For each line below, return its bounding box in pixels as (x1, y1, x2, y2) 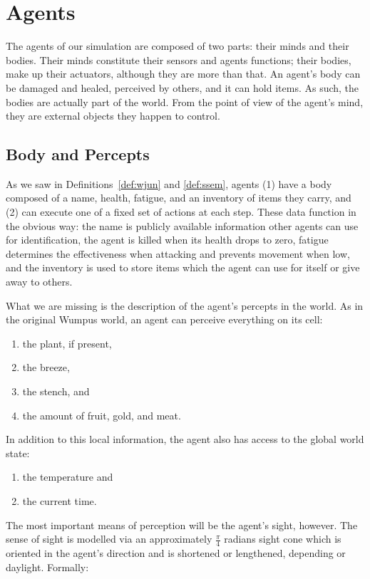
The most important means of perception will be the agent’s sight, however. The (6, 517, 358, 532)
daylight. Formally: (6, 559, 89, 574)
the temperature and (22, 469, 113, 484)
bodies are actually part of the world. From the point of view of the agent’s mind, (6, 94, 364, 109)
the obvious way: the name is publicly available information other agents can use (6, 218, 359, 233)
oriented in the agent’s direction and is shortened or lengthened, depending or (6, 546, 346, 560)
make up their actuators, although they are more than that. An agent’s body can (6, 66, 361, 81)
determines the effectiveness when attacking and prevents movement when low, (6, 246, 350, 261)
